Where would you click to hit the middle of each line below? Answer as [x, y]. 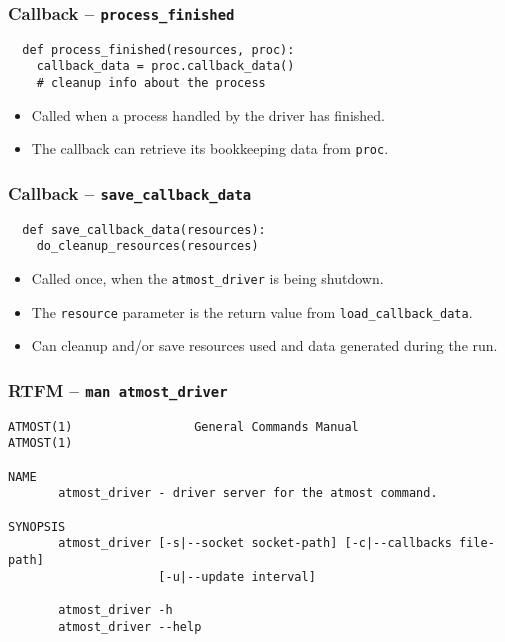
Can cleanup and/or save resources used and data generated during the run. [264, 345]
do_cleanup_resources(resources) [147, 246]
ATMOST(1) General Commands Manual [183, 426]
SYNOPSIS [37, 526]
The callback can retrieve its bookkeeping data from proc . [210, 148]
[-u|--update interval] [237, 576]
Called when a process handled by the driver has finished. [208, 114]
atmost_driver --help [130, 626]
